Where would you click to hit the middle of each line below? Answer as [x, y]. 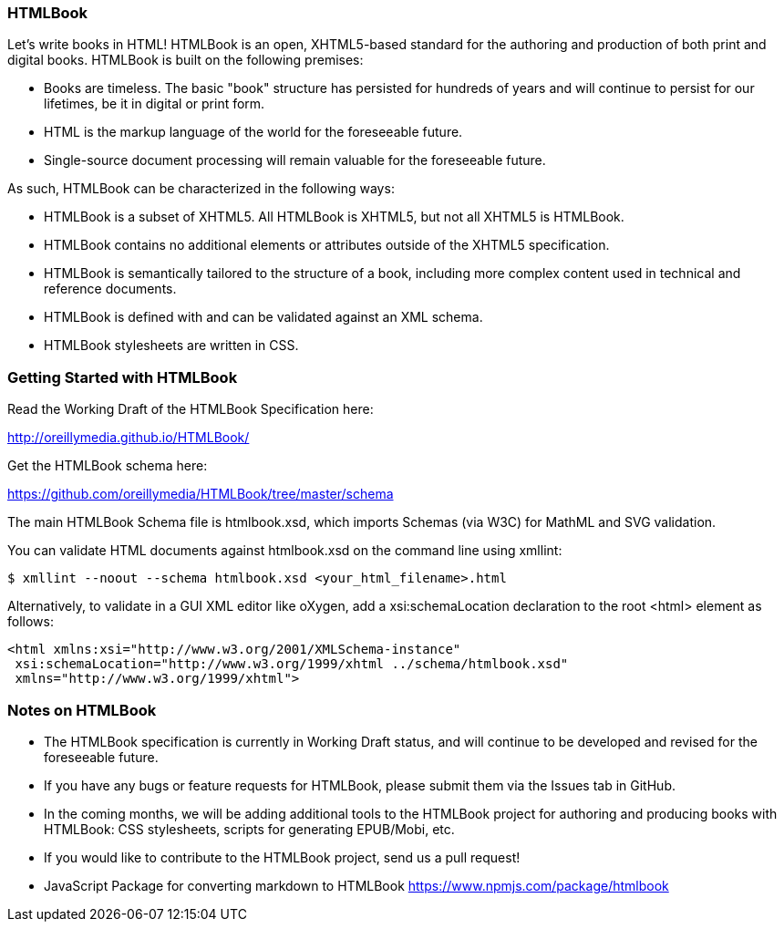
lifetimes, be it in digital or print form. [155, 104]
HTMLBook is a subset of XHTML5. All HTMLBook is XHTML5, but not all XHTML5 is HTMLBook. [334, 217]
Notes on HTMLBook [82, 710]
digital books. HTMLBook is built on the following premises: [186, 60]
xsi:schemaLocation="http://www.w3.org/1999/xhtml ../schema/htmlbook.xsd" [292, 664]
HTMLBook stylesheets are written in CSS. [171, 346]
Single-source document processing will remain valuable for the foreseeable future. [295, 160]
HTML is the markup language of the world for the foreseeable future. [253, 132]
